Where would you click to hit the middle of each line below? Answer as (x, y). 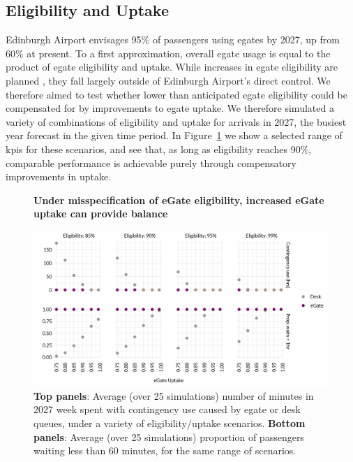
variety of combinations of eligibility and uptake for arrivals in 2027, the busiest (176, 121)
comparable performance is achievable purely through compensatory (151, 163)
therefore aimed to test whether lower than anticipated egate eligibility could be (176, 94)
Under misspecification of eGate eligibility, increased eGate (179, 200)
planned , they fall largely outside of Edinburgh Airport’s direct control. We (168, 80)
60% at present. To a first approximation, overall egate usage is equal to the (168, 53)
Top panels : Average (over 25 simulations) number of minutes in (174, 395)
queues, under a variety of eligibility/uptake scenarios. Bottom (170, 423)
